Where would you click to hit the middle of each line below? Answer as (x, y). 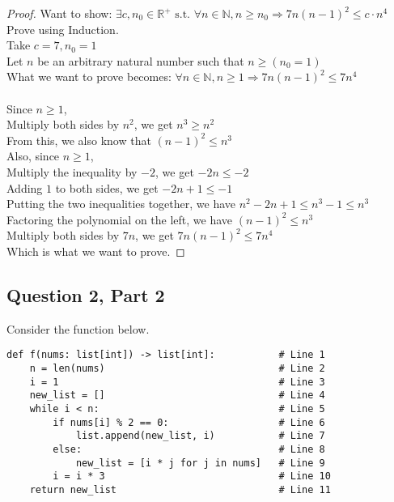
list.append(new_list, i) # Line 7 (200, 436)
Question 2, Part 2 (86, 294)
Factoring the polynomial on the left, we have (120, 219)
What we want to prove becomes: (89, 77)
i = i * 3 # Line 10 (192, 476)
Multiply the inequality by (72, 171)
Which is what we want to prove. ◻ (96, 251)
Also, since (33, 156)
